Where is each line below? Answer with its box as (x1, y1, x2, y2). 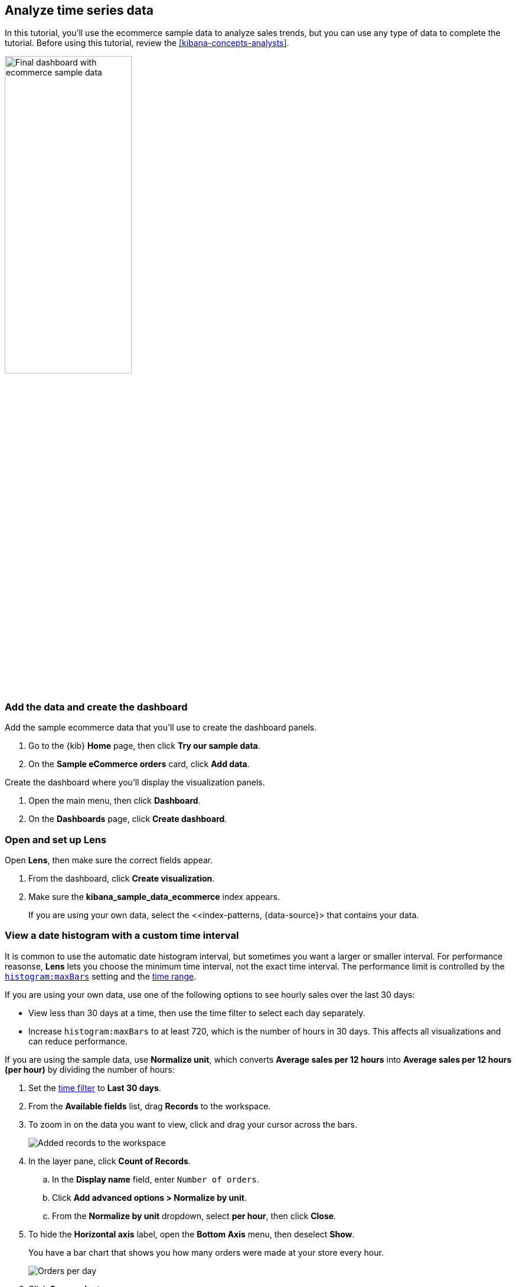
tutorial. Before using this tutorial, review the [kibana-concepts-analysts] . (5, 38, 289, 48)
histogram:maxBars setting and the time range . (5, 971, 197, 981)
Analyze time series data (5, 3, 154, 18)
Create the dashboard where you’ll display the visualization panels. (5, 777, 265, 788)
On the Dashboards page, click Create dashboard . (28, 814, 227, 824)
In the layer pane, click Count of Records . (28, 1155, 191, 1166)
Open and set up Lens (5, 833, 107, 846)
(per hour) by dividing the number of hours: (5, 1064, 175, 1075)
